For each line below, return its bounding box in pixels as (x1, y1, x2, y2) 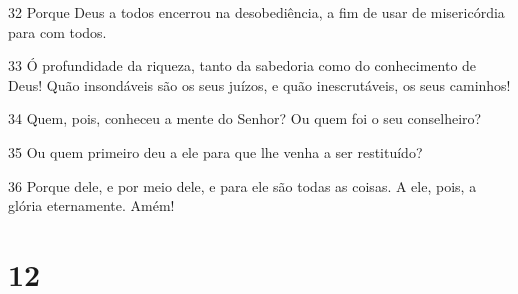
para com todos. (8, 21, 107, 42)
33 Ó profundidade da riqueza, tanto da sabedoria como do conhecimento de (8, 55, 477, 76)
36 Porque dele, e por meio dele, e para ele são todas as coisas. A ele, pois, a (8, 175, 477, 196)
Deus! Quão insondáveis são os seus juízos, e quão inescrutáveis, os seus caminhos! (8, 74, 511, 95)
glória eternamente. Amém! (8, 195, 175, 216)
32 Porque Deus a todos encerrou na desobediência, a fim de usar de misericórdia (8, 2, 505, 22)
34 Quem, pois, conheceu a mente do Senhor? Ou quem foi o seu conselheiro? (8, 108, 482, 129)
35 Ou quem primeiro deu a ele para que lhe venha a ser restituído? (8, 141, 423, 162)
